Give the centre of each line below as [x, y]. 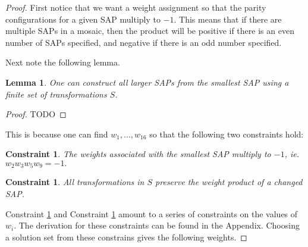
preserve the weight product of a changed [229, 182]
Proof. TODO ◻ [36, 114]
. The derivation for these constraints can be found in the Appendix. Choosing [157, 225]
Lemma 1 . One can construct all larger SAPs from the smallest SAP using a [147, 82]
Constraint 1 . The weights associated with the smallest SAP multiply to [138, 154]
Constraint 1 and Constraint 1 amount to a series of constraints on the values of [152, 213]
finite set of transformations [56, 94]
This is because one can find [57, 134]
